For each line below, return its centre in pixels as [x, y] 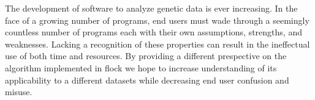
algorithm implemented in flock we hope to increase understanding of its [141, 67]
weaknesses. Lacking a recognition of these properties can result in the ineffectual [157, 44]
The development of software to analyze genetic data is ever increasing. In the [151, 8]
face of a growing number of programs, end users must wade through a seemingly [157, 20]
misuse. [19, 92]
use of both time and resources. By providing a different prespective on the [146, 56]
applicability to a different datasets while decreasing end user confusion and [147, 80]
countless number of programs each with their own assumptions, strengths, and [154, 32]
